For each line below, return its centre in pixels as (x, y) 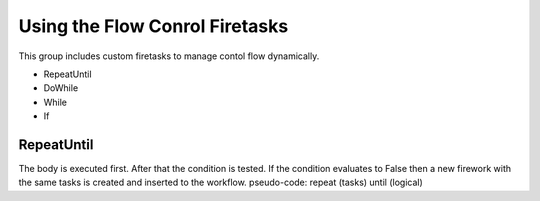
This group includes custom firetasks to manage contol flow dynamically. (169, 56)
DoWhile (61, 88)
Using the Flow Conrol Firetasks (153, 26)
